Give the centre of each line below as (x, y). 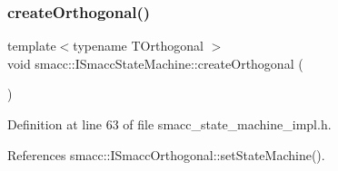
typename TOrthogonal (138, 46)
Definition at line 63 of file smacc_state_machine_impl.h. (169, 124)
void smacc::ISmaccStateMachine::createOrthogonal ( (155, 63)
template (32, 46)
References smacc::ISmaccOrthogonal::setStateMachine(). (166, 154)
